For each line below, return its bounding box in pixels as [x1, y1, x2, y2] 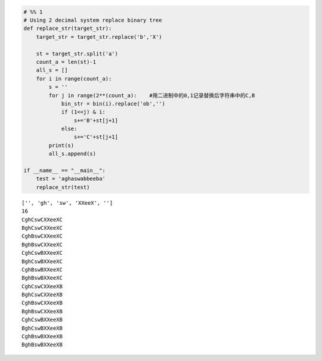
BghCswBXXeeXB [21, 325, 63, 331]
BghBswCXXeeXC [21, 241, 63, 248]
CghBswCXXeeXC [21, 233, 63, 240]
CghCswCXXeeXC [21, 216, 63, 223]
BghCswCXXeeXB [21, 291, 63, 298]
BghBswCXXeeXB [21, 308, 63, 314]
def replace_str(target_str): [23, 25, 112, 32]
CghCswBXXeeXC [21, 249, 63, 257]
